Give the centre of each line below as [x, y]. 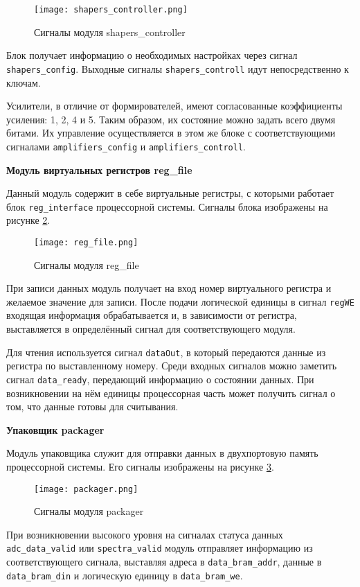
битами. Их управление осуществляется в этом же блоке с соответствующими [171, 133]
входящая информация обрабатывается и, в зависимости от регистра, [152, 315]
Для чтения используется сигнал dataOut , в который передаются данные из [166, 352]
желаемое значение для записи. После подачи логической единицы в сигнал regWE [180, 301]
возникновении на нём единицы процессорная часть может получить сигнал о [171, 393]
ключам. [24, 82]
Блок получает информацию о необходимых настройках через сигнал [152, 55]
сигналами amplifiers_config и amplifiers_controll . [126, 146]
